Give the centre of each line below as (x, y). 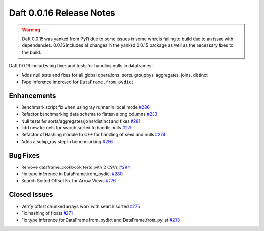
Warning (31, 30)
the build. (32, 52)
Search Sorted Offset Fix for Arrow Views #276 (69, 181)
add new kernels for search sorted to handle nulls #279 (77, 127)
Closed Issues (31, 195)
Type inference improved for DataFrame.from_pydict (77, 82)
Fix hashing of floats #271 (47, 213)
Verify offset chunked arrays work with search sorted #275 (81, 206)
